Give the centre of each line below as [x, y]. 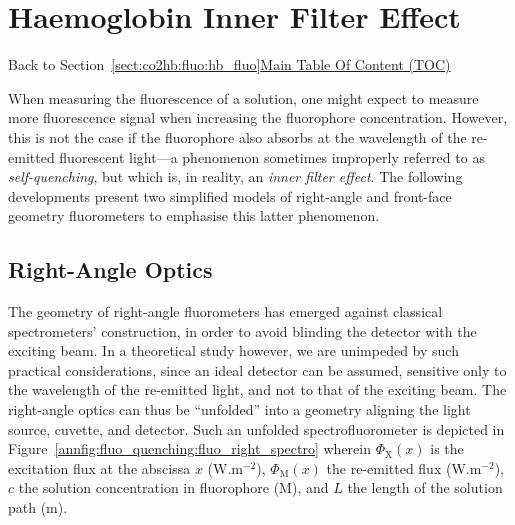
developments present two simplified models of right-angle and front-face [230, 195]
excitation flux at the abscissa [99, 467]
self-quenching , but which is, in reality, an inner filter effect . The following [235, 176]
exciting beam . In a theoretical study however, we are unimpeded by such [233, 350]
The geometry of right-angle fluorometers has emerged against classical [225, 311]
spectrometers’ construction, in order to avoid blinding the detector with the [242, 330]
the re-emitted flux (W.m [404, 467]
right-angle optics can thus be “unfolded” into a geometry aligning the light [239, 409]
